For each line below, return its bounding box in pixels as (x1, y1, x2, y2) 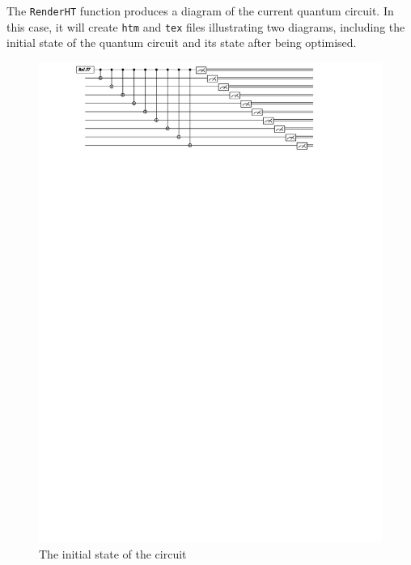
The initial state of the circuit (39, 546, 187, 563)
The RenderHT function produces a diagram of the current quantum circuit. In (6, 2, 394, 19)
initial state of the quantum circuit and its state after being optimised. (6, 34, 357, 51)
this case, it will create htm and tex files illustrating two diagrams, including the (6, 18, 405, 35)
